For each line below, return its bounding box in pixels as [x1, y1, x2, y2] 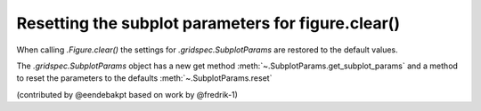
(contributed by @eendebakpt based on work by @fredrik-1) [16, 89, 238, 99]
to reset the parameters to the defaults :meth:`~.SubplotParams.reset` [16, 73, 273, 83]
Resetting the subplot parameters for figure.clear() [16, 13, 401, 33]
